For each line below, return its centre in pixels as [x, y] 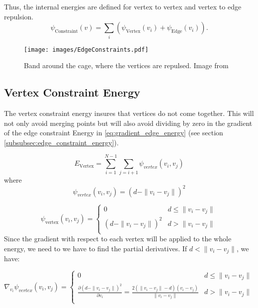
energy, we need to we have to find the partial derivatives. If [96, 248]
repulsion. [19, 16]
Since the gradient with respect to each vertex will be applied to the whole [118, 239]
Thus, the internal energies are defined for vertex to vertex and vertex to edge [123, 6]
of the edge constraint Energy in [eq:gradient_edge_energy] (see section [114, 133]
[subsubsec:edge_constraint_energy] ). [61, 142]
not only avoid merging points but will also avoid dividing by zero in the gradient [128, 123]
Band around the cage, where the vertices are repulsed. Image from [126, 65]
